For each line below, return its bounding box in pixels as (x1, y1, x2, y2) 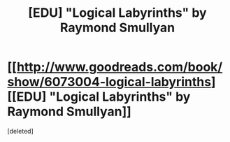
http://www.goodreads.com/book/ (16, 59, 223, 75)
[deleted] (7, 127, 34, 135)
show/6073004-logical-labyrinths (7, 74, 212, 90)
